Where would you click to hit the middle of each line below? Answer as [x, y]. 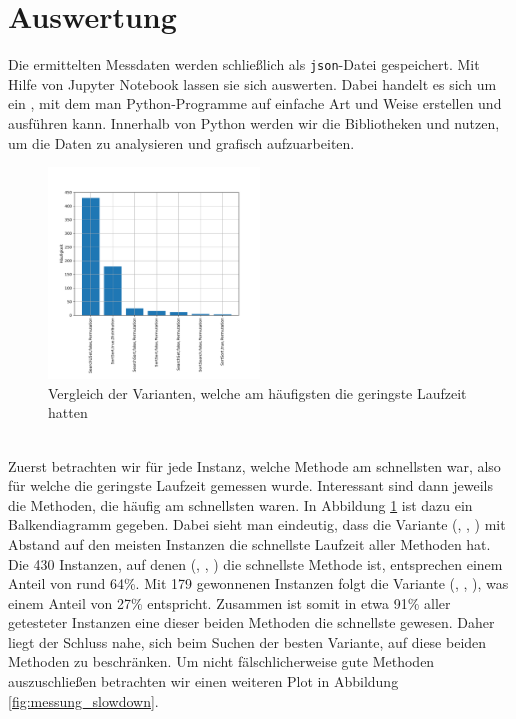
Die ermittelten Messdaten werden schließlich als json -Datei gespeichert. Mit [244, 64]
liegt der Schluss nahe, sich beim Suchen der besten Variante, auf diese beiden [247, 641]
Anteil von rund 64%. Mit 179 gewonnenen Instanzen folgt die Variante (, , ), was [258, 583]
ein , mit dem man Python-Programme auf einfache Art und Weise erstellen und [255, 103]
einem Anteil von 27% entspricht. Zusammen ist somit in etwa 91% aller [229, 602]
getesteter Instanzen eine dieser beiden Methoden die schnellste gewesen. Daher [251, 622]
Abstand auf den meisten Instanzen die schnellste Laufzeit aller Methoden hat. [249, 543]
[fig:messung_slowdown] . [83, 700]
